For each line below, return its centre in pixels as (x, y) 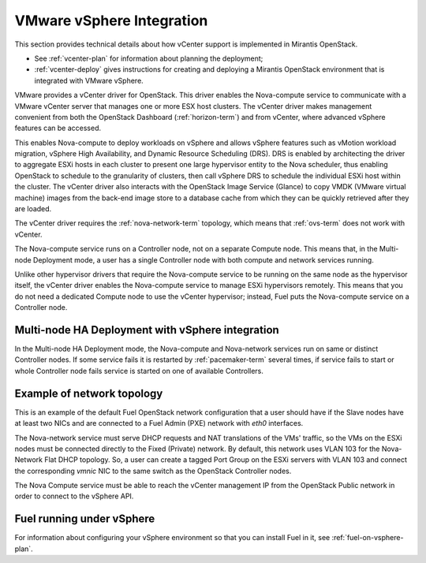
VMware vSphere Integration (111, 21)
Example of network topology (89, 393)
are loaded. (33, 209)
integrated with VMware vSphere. (89, 80)
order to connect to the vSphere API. (74, 496)
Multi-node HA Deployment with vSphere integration (147, 330)
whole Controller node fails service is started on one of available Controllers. (139, 371)
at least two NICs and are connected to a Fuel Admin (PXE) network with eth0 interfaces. (159, 423)
